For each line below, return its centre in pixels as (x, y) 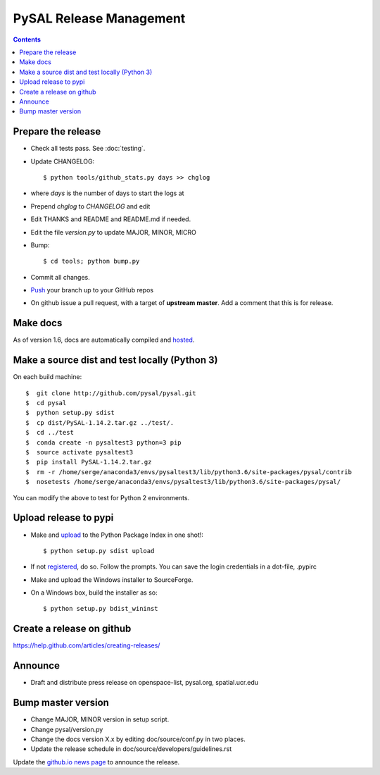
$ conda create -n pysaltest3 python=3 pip (104, 442)
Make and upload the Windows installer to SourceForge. (112, 579)
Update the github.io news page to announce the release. (96, 762)
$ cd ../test (50, 433)
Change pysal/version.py (67, 729)
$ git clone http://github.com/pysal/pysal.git (111, 393)
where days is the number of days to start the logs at (107, 193)
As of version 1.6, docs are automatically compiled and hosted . (104, 340)
